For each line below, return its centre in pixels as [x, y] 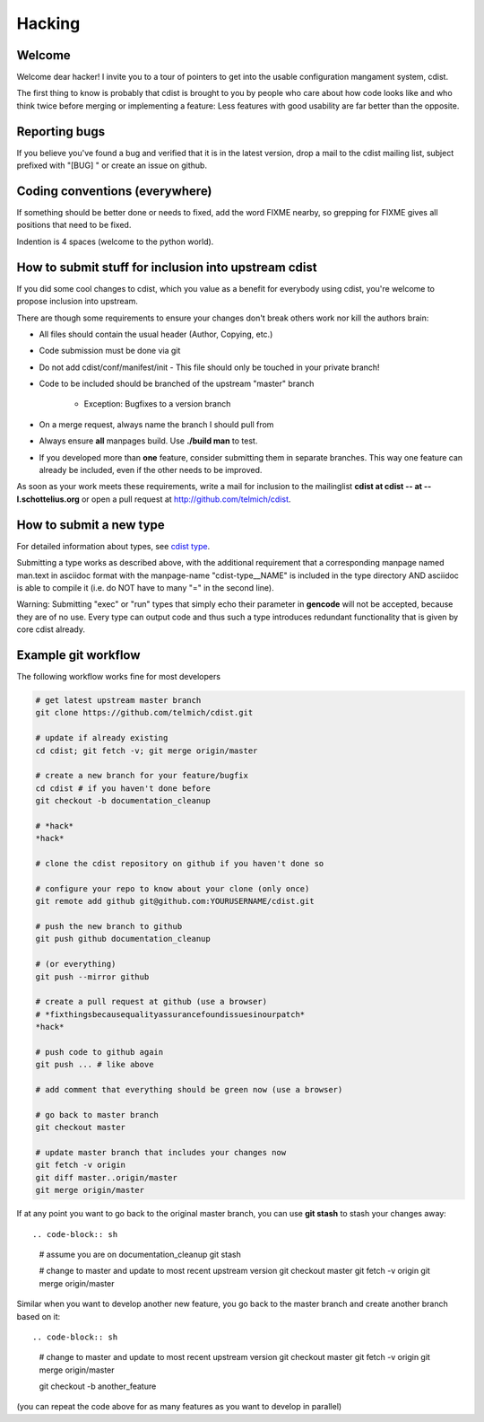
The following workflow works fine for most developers [119, 676]
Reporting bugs [61, 132]
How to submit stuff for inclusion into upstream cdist [167, 267]
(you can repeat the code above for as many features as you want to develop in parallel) [179, 1407]
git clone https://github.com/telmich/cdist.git [144, 713]
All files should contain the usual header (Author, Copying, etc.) [156, 334]
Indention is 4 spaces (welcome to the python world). [115, 241]
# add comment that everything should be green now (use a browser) [189, 1090]
